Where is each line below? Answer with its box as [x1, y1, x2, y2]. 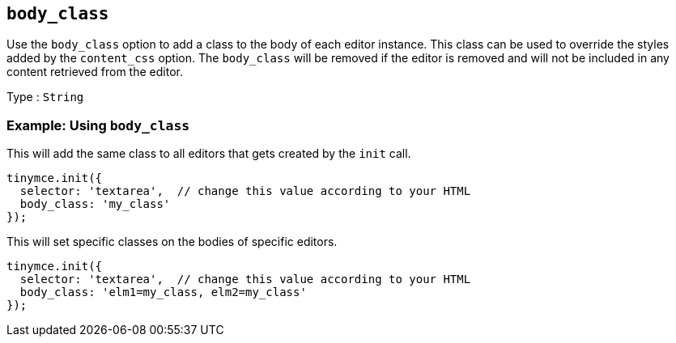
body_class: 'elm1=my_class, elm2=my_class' [19, 286, 307, 299]
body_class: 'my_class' [19, 197, 171, 211]
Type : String [6, 90, 84, 104]
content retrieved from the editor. [6, 65, 183, 79]
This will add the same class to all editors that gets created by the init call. [6, 146, 411, 161]
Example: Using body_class [6, 116, 190, 133]
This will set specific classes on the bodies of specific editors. [6, 235, 338, 249]
